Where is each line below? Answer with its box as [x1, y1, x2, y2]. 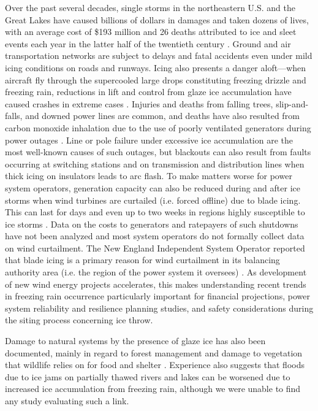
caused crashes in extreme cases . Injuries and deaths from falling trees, [5, 97, 273, 110]
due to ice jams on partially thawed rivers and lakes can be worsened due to [5, 370, 290, 383]
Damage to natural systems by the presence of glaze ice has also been [5, 334, 266, 347]
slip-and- [276, 97, 309, 110]
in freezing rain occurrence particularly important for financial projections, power [5, 290, 310, 302]
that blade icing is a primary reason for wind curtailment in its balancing [5, 253, 280, 266]
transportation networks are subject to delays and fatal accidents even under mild [5, 49, 312, 62]
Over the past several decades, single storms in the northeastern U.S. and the [5, 1, 295, 13]
